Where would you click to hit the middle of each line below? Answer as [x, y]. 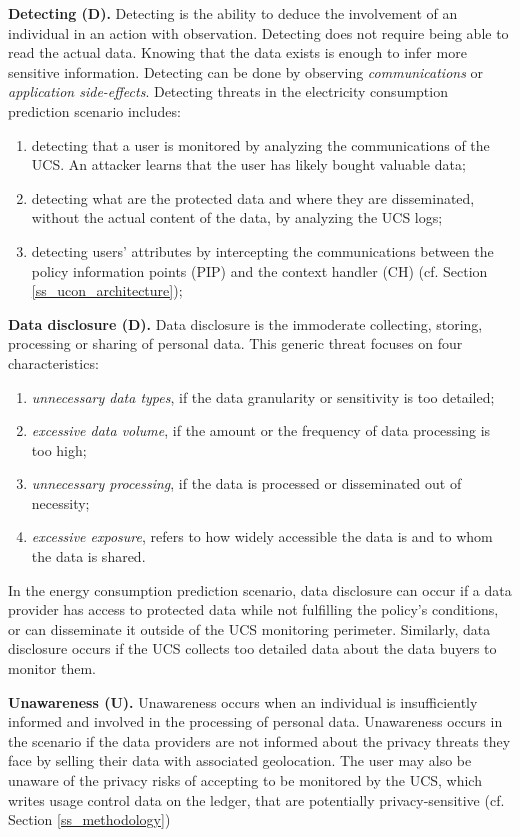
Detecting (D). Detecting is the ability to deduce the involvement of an [233, 13]
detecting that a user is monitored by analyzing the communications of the [260, 144]
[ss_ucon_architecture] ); [107, 290]
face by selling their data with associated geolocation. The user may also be [240, 760]
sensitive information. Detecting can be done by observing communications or [246, 71]
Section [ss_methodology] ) [89, 819]
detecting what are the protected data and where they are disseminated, [253, 197]
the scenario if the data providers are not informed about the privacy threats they [259, 740]
